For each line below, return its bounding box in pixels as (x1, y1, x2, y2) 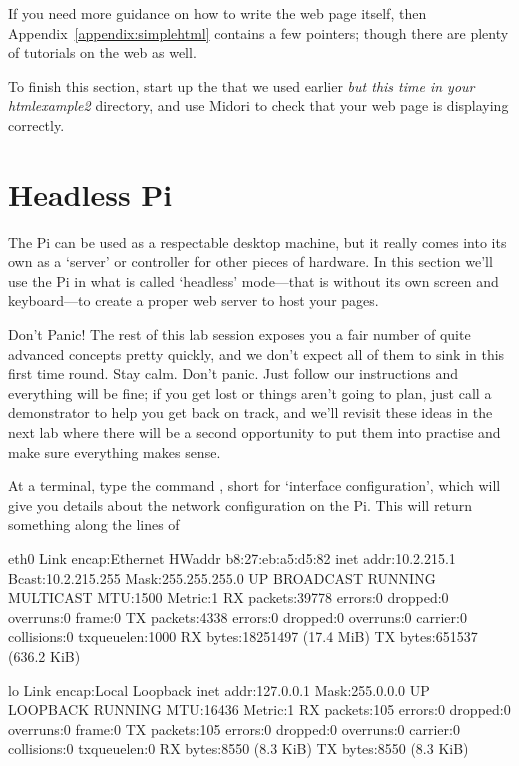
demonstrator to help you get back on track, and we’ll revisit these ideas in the (8, 402, 493, 423)
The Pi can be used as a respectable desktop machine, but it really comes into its (8, 231, 507, 252)
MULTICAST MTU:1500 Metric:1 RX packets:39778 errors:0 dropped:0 (8, 587, 449, 608)
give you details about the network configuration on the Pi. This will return (8, 494, 473, 515)
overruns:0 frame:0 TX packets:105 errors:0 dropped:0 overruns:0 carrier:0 (8, 718, 460, 739)
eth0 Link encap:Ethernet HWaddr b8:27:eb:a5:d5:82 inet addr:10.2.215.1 (8, 548, 456, 568)
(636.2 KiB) (8, 645, 81, 666)
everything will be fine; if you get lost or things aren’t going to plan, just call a (8, 382, 492, 403)
